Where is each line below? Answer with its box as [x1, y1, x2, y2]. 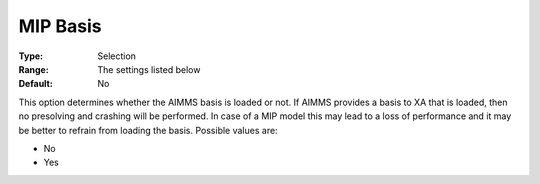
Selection [97, 50, 137, 62]
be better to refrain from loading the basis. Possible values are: [18, 124, 279, 136]
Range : [18, 63, 49, 75]
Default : [18, 78, 54, 90]
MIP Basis [18, 15, 102, 37]
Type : [18, 50, 44, 62]
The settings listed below [97, 63, 201, 75]
